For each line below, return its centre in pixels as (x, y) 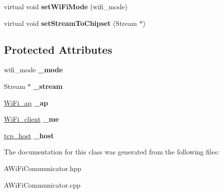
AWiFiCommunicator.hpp (43, 168)
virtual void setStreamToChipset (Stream (70, 23)
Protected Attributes (58, 49)
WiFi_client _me (32, 119)
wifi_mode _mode (33, 70)
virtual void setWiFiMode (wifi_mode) (66, 6)
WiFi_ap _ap (26, 102)
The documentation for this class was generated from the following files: (112, 152)
